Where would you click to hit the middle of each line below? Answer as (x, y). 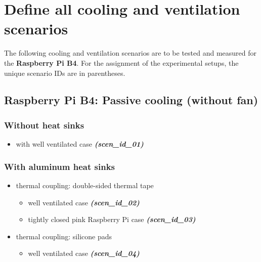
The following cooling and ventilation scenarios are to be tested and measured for (130, 53)
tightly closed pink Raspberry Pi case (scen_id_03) (112, 219)
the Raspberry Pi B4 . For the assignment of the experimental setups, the (121, 62)
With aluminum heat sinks (59, 166)
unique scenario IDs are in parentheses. (65, 73)
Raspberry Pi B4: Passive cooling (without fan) (131, 100)
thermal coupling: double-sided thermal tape (85, 185)
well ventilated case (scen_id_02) (84, 202)
